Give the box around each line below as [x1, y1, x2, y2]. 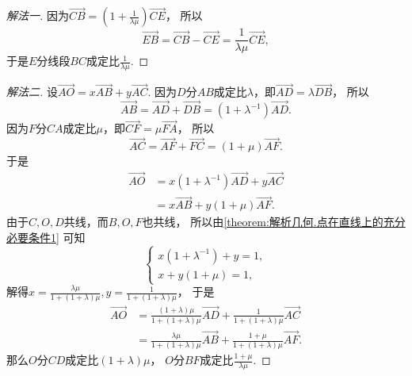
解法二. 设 [6, 83, 58, 100]
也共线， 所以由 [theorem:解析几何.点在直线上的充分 [142, 213, 406, 230]
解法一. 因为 [6, 7, 69, 24]
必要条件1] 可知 [6, 228, 86, 245]
